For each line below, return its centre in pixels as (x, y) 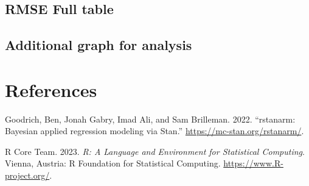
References (51, 89)
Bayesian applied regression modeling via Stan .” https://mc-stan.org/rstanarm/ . (154, 131)
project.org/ (27, 175)
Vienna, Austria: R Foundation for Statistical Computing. (113, 163)
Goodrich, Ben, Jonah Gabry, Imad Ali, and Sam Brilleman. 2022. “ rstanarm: (150, 119)
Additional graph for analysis (99, 45)
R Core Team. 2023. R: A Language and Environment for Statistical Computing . (155, 151)
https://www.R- (253, 163)
